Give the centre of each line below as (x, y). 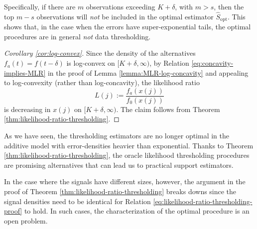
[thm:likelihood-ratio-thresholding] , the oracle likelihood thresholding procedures (127, 155)
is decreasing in (27, 109)
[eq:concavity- (212, 63)
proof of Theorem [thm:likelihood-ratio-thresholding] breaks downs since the (120, 191)
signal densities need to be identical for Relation (77, 201)
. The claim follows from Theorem (168, 109)
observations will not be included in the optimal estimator (125, 16)
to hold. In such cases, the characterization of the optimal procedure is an (137, 211)
